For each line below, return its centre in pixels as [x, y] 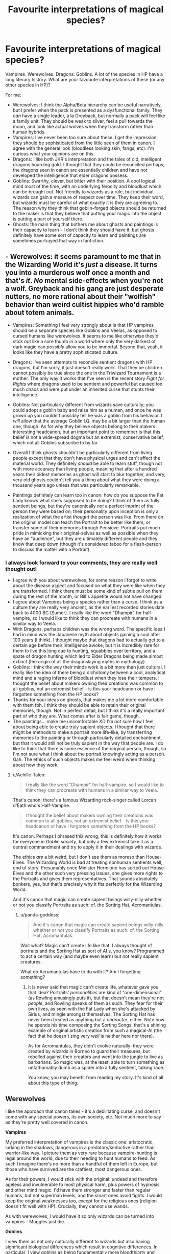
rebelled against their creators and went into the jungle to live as [95, 1057]
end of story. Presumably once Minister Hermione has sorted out [81, 868]
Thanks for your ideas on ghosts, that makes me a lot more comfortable [88, 700]
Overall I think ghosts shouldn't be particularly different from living [82, 452]
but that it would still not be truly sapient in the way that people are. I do [88, 743]
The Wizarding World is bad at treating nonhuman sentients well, [94, 862]
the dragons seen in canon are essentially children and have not [80, 170]
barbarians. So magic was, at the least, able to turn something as [96, 1062]
